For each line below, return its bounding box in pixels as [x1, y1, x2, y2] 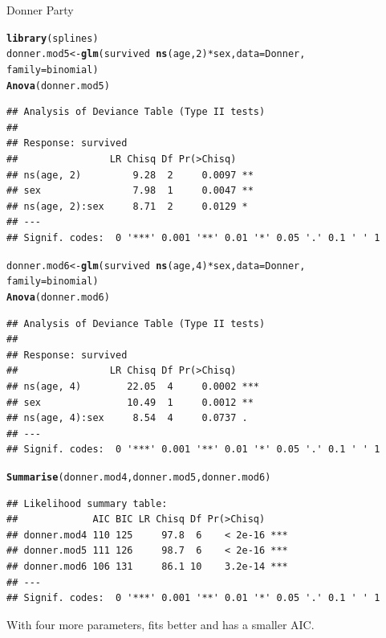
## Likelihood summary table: [6, 497, 168, 509]
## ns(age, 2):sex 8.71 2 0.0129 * [6, 200, 248, 212]
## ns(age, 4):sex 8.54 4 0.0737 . [6, 412, 248, 424]
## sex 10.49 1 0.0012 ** [6, 396, 254, 408]
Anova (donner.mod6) [6, 291, 110, 303]
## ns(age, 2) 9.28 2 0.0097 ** [6, 169, 254, 181]
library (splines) [6, 32, 99, 44]
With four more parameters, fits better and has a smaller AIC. [6, 616, 315, 632]
